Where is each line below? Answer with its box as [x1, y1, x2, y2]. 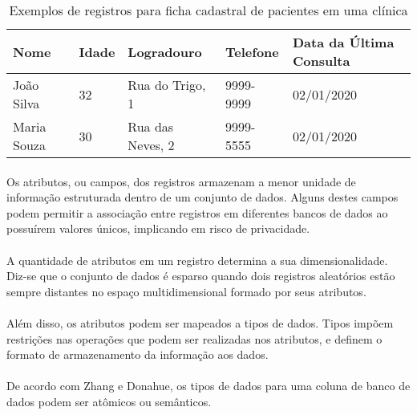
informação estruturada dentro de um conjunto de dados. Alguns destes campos [6, 189, 399, 205]
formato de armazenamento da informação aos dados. [6, 346, 269, 363]
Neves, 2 [128, 136, 175, 154]
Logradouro [128, 42, 202, 61]
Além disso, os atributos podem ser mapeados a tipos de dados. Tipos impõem [6, 314, 394, 331]
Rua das [128, 117, 174, 136]
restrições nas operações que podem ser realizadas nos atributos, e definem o [6, 330, 383, 347]
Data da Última [293, 33, 395, 51]
